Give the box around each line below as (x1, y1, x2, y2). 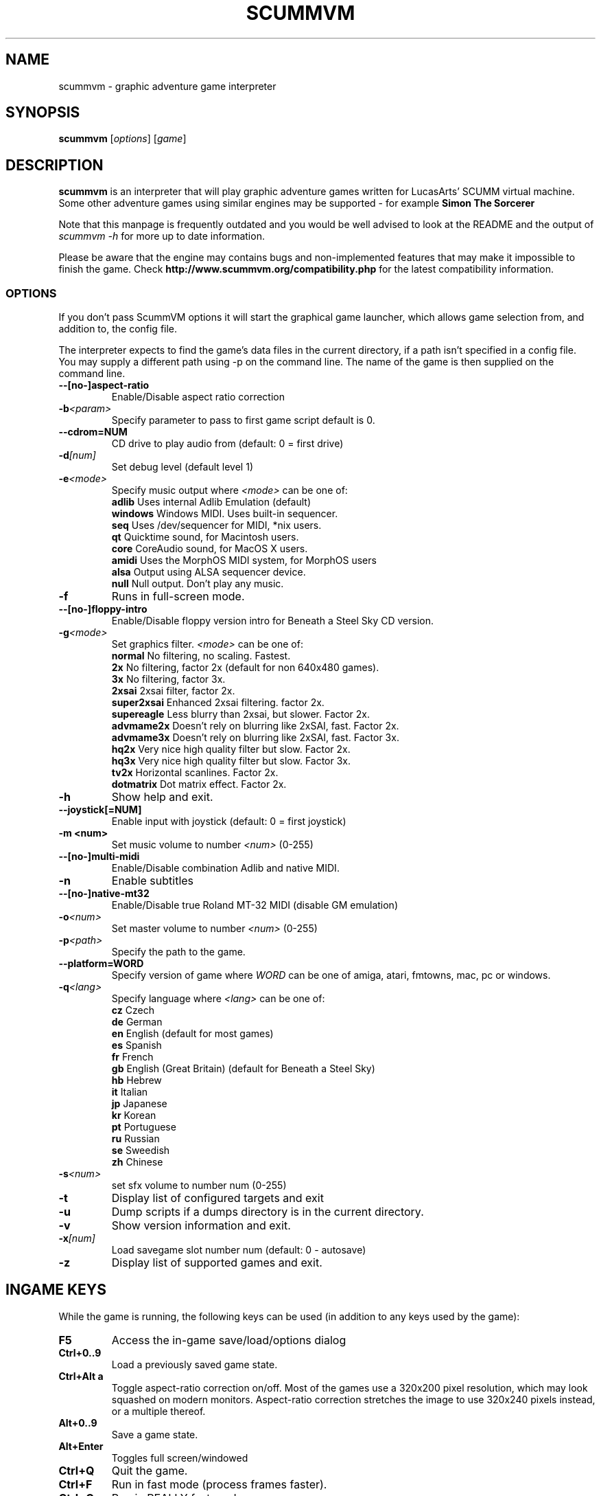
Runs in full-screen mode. (111, 589, 245, 604)
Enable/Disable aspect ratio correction (111, 391, 285, 403)
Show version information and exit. (111, 1219, 291, 1233)
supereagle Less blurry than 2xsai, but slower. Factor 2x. (111, 708, 370, 721)
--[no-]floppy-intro (58, 603, 148, 615)
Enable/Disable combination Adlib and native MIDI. (111, 862, 340, 874)
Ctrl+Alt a (58, 1370, 104, 1382)
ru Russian (111, 1133, 160, 1145)
